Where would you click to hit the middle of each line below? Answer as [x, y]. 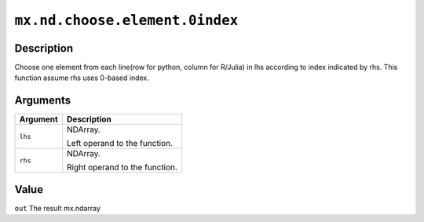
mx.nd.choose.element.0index [126, 20]
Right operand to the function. [122, 167]
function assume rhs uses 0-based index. [82, 78]
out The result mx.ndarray [58, 208]
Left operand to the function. [120, 144]
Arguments [43, 101]
